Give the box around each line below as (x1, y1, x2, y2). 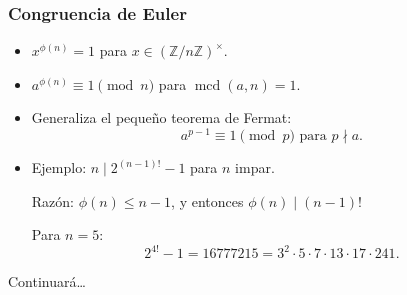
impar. (235, 157, 275, 178)
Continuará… (8, 271, 86, 292)
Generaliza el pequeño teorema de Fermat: (31, 107, 292, 128)
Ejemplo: (31, 157, 87, 178)
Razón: (31, 190, 74, 211)
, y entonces (171, 190, 244, 211)
